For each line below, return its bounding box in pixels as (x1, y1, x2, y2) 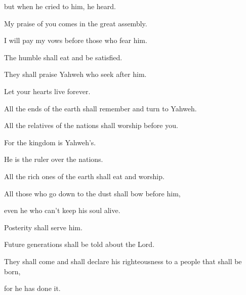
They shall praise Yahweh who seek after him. (4, 69, 147, 79)
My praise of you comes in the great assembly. (4, 18, 147, 28)
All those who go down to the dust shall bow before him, (4, 188, 181, 198)
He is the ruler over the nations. (4, 154, 103, 164)
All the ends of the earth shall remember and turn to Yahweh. (4, 103, 197, 113)
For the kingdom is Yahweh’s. (4, 137, 96, 147)
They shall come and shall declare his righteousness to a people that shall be (4, 256, 242, 266)
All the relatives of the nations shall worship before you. (4, 120, 178, 131)
